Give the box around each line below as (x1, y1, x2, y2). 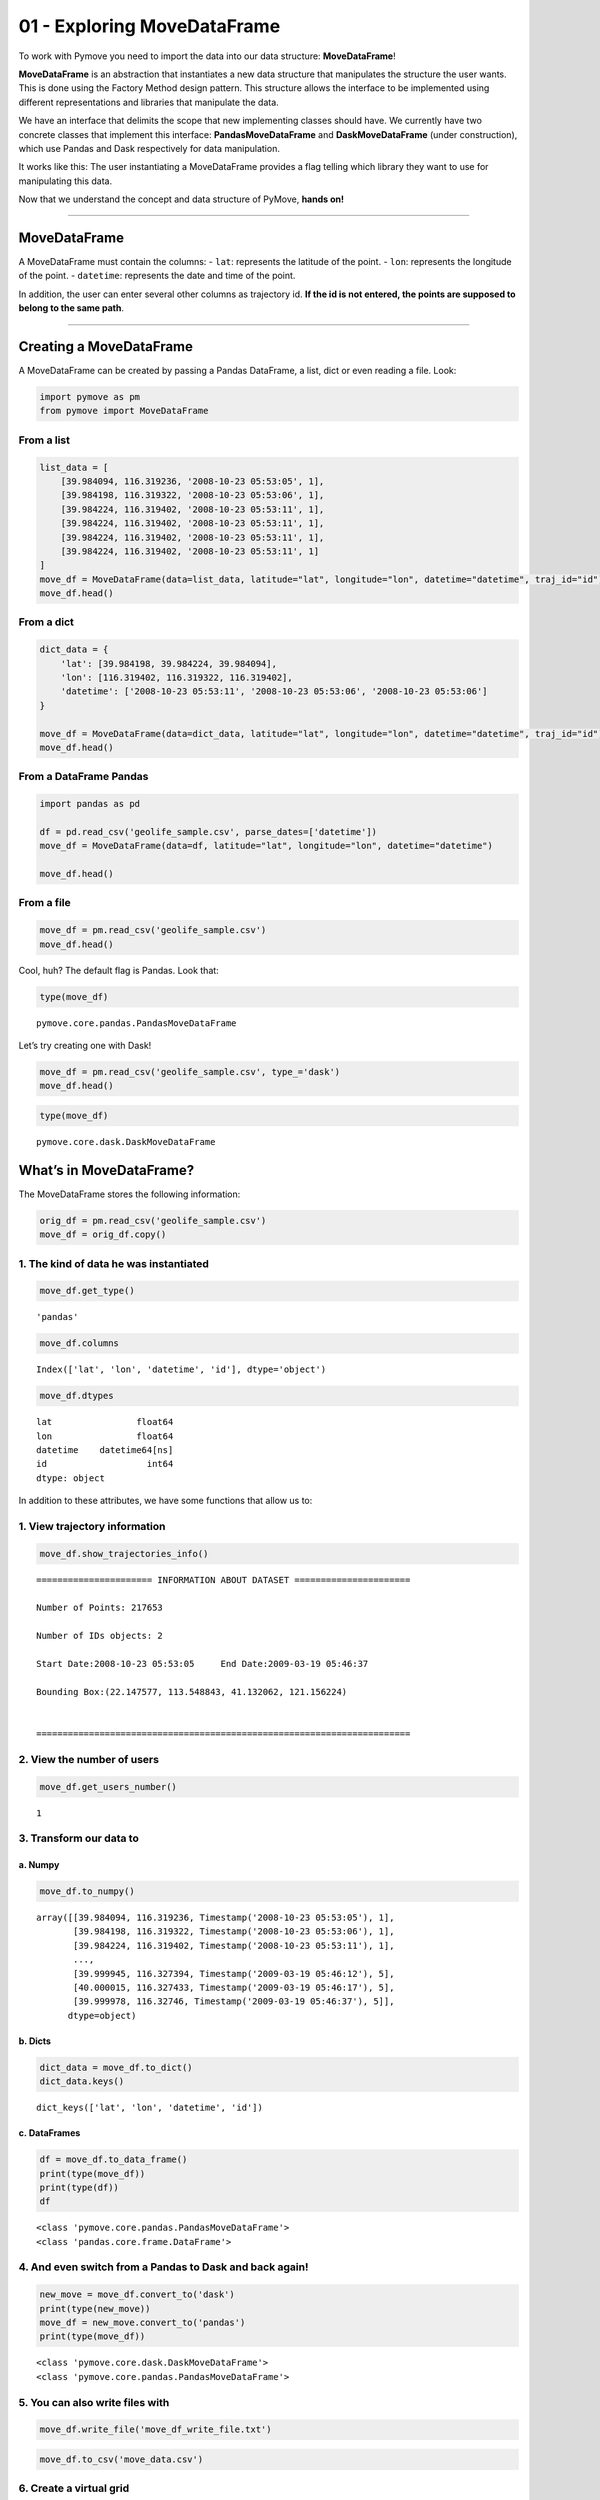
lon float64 (36, 1430, 174, 1442)
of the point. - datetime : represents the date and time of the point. (18, 270, 296, 282)
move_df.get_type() (39, 1285, 135, 1297)
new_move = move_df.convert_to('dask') (39, 2289, 235, 2300)
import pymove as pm (39, 391, 140, 403)
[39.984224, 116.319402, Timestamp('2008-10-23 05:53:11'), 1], (73, 1940, 395, 1951)
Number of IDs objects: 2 (36, 1630, 164, 1642)
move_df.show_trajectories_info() (39, 1548, 209, 1559)
